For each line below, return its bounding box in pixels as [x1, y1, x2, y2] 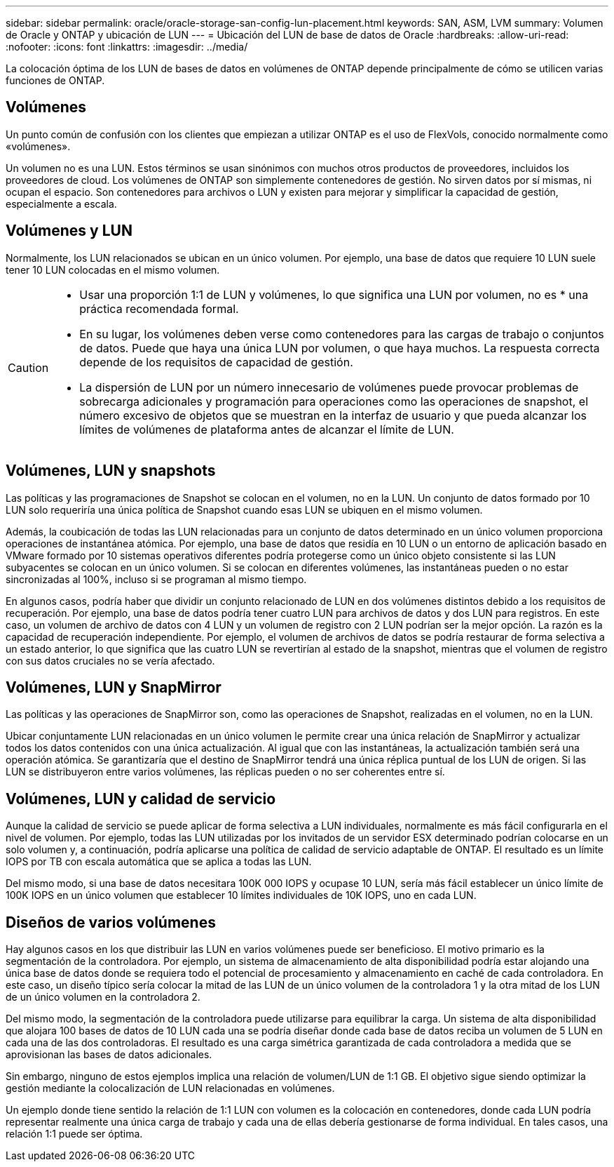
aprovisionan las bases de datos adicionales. [6, 1048, 212, 1061]
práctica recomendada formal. [79, 301, 239, 316]
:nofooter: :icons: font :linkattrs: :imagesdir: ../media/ [6, 41, 248, 53]
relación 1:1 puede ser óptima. [6, 1128, 143, 1140]
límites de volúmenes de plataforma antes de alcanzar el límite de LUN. [79, 422, 454, 436]
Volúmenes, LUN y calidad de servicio [6, 789, 276, 808]
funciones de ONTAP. [6, 74, 105, 86]
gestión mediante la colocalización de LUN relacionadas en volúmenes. [6, 1082, 335, 1095]
